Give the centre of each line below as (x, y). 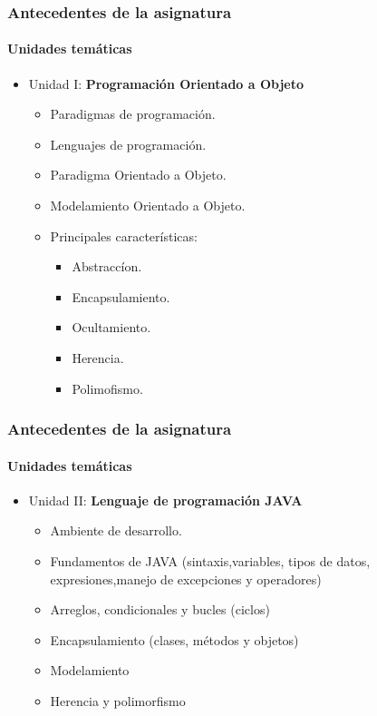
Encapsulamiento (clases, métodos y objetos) (174, 639)
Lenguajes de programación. (128, 144)
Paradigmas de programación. (133, 114)
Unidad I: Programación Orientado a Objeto (166, 83)
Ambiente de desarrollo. (116, 530)
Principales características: (124, 235)
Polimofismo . (107, 388)
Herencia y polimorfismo (118, 700)
